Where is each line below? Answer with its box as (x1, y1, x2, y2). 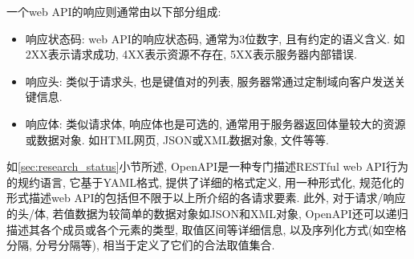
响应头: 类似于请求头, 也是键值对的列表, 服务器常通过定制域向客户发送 (25, 72, 395, 89)
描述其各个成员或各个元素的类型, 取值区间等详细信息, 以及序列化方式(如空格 (6, 221, 407, 237)
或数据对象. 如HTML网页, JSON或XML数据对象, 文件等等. (25, 131, 330, 148)
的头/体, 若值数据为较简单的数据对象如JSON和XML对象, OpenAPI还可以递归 (6, 204, 408, 221)
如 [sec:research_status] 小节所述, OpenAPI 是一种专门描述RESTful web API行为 (6, 158, 408, 175)
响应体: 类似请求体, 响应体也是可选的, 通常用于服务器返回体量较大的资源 (25, 115, 406, 132)
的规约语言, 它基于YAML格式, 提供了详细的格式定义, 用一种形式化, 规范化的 (6, 173, 404, 190)
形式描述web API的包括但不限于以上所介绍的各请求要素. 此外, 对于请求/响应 (6, 189, 406, 206)
